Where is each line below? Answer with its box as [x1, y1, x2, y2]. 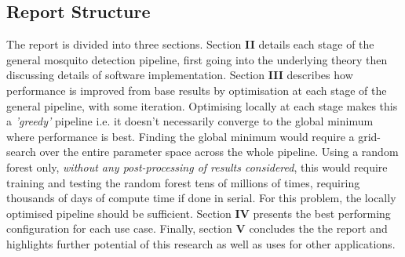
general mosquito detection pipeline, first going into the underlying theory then [6, 51, 388, 67]
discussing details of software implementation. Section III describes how [6, 67, 353, 83]
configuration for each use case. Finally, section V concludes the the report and [6, 220, 388, 237]
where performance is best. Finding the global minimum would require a [6, 128, 355, 144]
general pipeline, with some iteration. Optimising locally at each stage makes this [6, 97, 398, 114]
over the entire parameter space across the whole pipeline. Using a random [39, 143, 399, 160]
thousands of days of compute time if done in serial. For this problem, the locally [6, 190, 396, 206]
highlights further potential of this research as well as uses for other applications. [6, 235, 396, 252]
